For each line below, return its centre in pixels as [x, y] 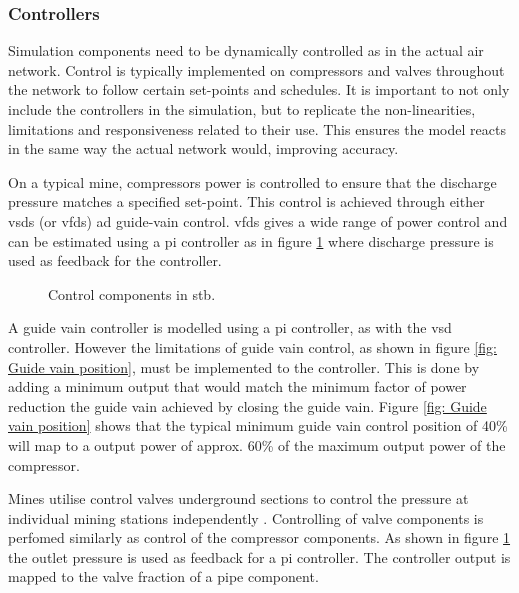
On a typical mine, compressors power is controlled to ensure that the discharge [252, 181]
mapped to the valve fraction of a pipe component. [163, 576]
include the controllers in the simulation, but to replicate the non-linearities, [242, 109]
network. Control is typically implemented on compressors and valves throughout [256, 69]
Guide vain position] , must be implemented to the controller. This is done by [244, 366]
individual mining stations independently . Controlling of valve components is [246, 517]
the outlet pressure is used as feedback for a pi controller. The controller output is [259, 556]
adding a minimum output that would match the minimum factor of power [237, 386]
